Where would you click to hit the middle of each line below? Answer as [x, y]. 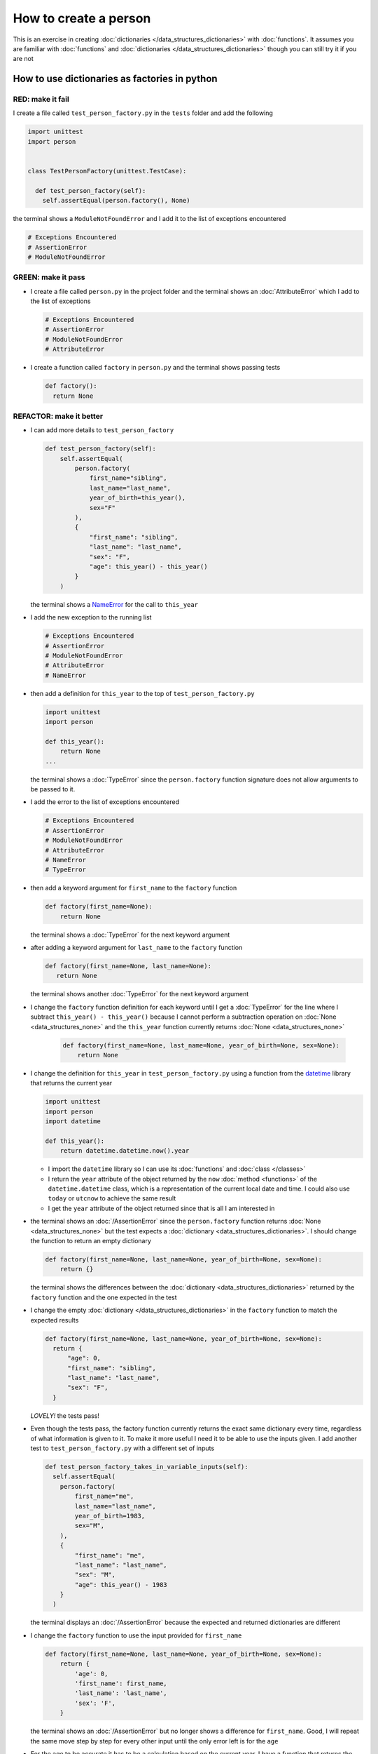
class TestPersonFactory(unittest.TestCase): [107, 171]
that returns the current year [71, 1083]
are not [23, 59]
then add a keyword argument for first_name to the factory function [134, 888]
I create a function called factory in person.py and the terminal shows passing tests [155, 368]
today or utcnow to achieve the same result [112, 1198]
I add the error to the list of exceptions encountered [105, 802]
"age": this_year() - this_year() [148, 567]
